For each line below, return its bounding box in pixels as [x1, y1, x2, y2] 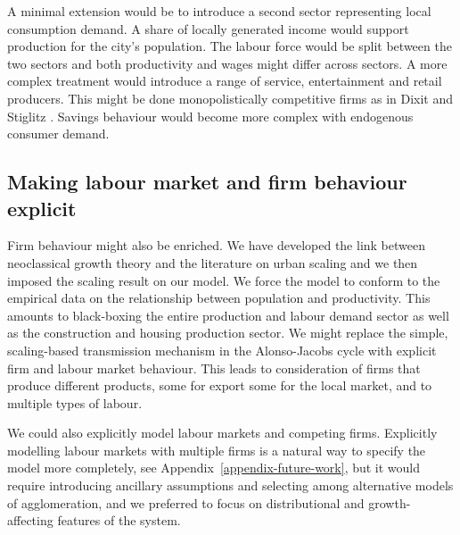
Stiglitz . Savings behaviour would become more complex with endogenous [7, 106, 414, 125]
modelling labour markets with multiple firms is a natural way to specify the [7, 440, 426, 459]
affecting [7, 511, 53, 530]
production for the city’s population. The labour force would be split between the [7, 37, 452, 55]
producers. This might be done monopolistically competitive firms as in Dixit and [7, 88, 454, 107]
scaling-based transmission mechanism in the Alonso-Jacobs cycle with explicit [7, 340, 437, 359]
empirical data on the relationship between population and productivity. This [7, 288, 431, 307]
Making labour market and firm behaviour [7, 168, 407, 196]
